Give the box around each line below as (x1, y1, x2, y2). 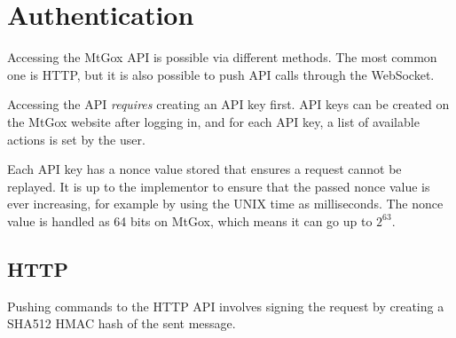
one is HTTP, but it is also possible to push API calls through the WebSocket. (7, 65, 435, 83)
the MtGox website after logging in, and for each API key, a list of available (7, 112, 420, 130)
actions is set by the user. (7, 130, 145, 148)
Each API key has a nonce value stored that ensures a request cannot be (7, 160, 402, 178)
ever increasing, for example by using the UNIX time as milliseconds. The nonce (7, 194, 444, 213)
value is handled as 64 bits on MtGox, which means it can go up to (7, 211, 373, 230)
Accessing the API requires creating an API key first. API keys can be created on (7, 95, 450, 114)
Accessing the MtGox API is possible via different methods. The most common (7, 48, 437, 67)
